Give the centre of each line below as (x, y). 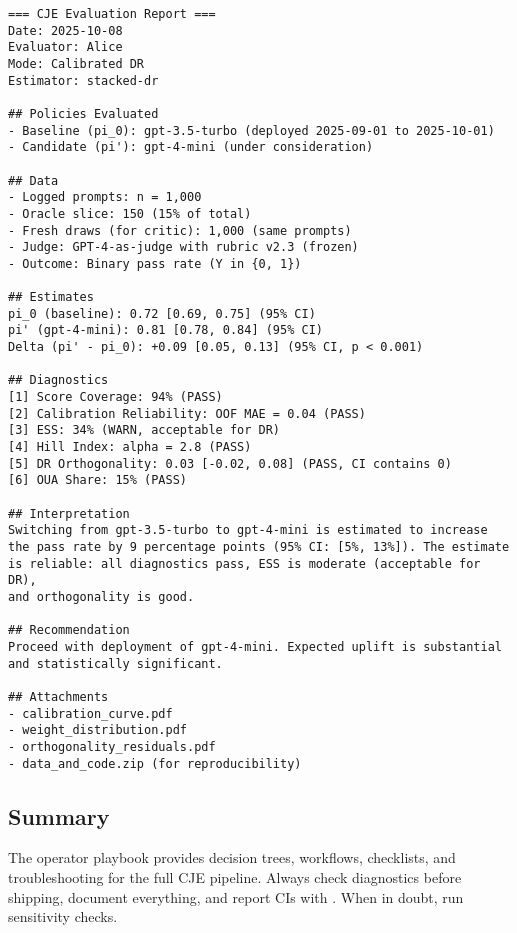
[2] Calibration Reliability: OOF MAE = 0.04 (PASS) (187, 413)
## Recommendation (69, 630)
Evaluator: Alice (65, 47)
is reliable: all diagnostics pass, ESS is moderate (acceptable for (244, 563)
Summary (59, 815)
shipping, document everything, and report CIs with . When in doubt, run (236, 896)
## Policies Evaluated (83, 113)
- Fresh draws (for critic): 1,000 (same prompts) (180, 230)
